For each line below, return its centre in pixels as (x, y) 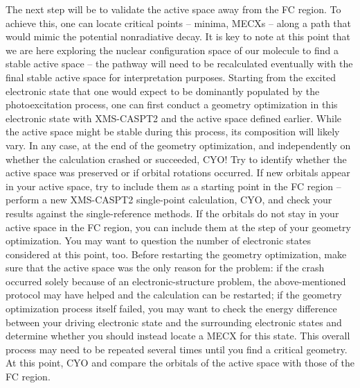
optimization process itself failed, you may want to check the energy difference (171, 309)
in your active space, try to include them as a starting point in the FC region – (173, 186)
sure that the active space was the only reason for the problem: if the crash (165, 268)
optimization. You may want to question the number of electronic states (158, 241)
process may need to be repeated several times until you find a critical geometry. (177, 349)
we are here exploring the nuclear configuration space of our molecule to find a (172, 50)
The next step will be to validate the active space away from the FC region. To (173, 9)
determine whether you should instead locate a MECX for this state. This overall (178, 336)
